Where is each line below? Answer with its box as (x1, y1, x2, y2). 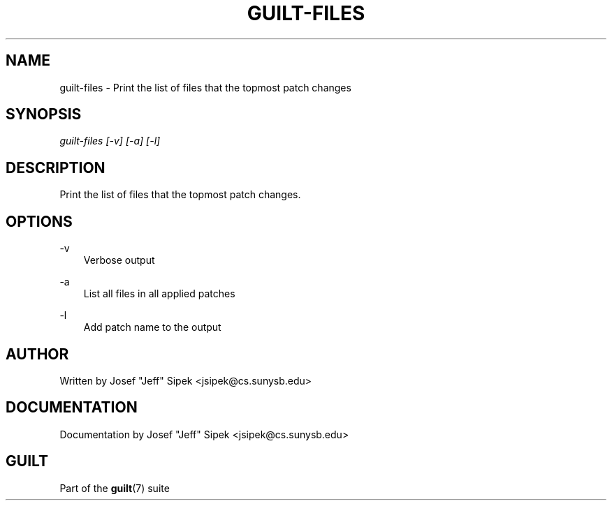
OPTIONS (6, 212, 73, 230)
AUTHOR (6, 345, 69, 363)
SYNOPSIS (6, 105, 82, 124)
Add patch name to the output (83, 321, 221, 334)
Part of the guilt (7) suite (59, 482, 170, 494)
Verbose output (83, 254, 155, 267)
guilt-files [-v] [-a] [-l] (59, 135, 161, 147)
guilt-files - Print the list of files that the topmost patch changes (59, 81, 351, 94)
